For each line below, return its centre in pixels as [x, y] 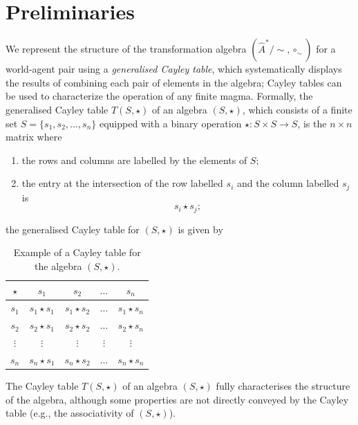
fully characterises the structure [283, 386]
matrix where [34, 137]
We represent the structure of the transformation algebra [126, 49]
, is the [312, 123]
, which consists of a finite [297, 109]
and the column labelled [288, 183]
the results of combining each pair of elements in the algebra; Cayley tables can [174, 82]
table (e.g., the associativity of [70, 413]
